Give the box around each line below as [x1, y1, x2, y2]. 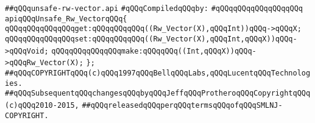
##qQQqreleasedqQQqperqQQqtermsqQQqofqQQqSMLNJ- [82, 100, 283, 110]
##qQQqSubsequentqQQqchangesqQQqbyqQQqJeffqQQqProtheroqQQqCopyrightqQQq [5, 89, 311, 98]
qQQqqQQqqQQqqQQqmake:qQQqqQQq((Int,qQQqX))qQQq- [51, 46, 257, 55]
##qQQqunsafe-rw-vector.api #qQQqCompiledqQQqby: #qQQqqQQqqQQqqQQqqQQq [5, 4, 303, 13]
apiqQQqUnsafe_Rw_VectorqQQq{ [5, 14, 127, 23]
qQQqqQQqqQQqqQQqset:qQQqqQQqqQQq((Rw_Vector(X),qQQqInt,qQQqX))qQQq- [5, 34, 297, 43]
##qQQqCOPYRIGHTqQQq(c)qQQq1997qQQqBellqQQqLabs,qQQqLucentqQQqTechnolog [5, 68, 311, 77]
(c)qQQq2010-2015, [5, 100, 79, 110]
